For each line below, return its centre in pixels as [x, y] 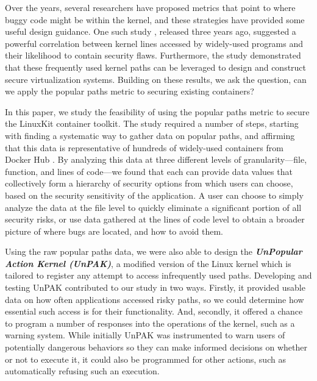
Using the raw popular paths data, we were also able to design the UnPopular [154, 251]
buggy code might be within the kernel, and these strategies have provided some [155, 19]
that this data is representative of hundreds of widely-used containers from [144, 147]
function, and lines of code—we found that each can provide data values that [149, 171]
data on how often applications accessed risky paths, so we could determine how [155, 299]
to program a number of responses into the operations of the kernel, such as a [150, 323]
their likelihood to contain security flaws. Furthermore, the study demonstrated [153, 55]
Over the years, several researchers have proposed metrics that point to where [150, 7]
